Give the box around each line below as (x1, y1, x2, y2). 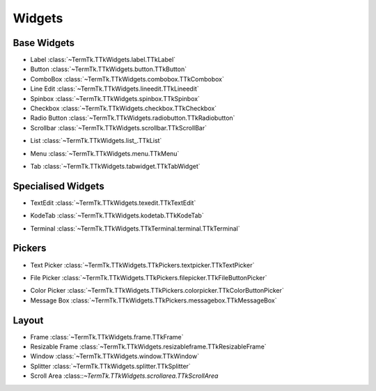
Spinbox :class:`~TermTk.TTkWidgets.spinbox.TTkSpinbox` (30, 94, 200, 102)
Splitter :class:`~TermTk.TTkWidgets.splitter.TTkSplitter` (30, 362, 191, 370)
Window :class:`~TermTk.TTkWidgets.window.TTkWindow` (30, 352, 200, 360)
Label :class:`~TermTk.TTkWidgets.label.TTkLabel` (30, 56, 176, 64)
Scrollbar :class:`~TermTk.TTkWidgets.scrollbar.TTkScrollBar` (30, 123, 207, 132)
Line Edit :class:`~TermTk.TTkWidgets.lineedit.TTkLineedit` (30, 84, 199, 93)
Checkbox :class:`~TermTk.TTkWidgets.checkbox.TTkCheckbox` (30, 105, 217, 113)
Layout (13, 314, 44, 326)
